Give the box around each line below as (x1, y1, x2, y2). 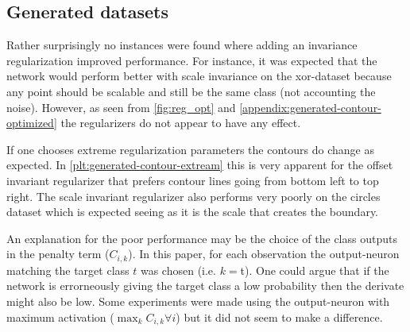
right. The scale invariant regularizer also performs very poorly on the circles (6, 187, 381, 204)
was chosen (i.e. (140, 261, 216, 278)
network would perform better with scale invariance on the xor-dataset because (6, 68, 392, 84)
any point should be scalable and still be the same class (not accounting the (6, 83, 376, 99)
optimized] (6, 114, 57, 131)
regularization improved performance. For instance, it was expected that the (6, 52, 377, 68)
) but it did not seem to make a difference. (176, 308, 383, 325)
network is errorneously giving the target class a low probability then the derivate (6, 277, 404, 294)
